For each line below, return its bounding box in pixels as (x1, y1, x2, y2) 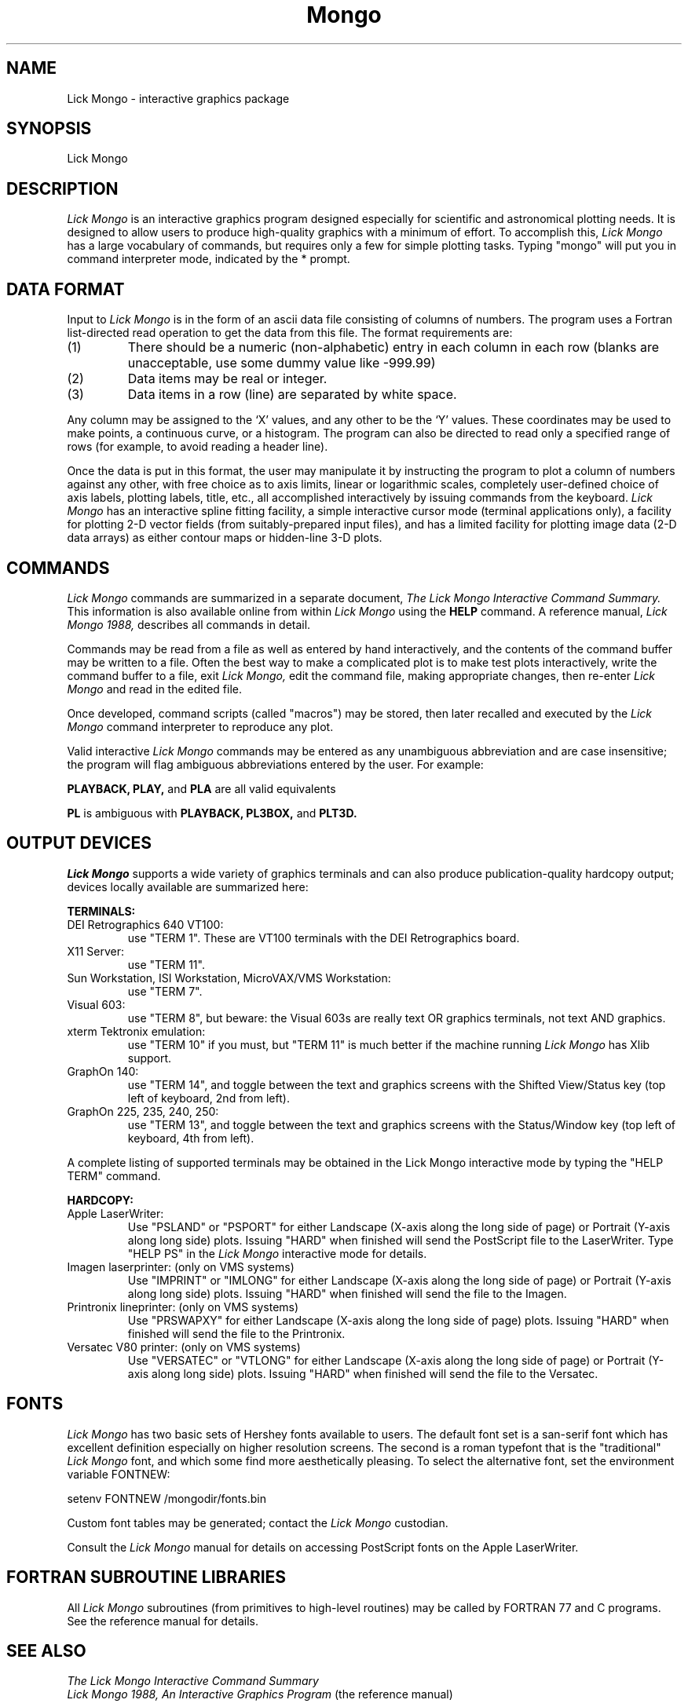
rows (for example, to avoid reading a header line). (67, 440, 328, 454)
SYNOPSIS (6, 119, 92, 139)
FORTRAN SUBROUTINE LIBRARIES (6, 1567, 287, 1588)
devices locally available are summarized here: (67, 879, 309, 894)
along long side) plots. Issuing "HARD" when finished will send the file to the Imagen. (127, 1286, 567, 1300)
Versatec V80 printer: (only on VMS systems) (67, 1340, 301, 1354)
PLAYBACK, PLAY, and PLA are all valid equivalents (67, 781, 336, 795)
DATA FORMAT (6, 279, 125, 299)
